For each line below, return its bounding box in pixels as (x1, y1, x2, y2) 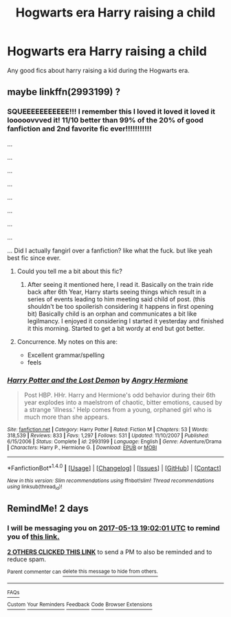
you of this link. (7, 532, 60, 541)
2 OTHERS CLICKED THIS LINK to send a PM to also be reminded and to (7, 548, 212, 556)
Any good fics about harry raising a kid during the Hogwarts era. (7, 66, 190, 74)
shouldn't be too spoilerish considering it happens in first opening (27, 302, 214, 310)
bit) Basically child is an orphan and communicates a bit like (27, 310, 197, 318)
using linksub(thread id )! (7, 483, 63, 491)
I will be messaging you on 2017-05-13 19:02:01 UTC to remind (7, 523, 220, 533)
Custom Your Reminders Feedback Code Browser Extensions (7, 601, 153, 608)
